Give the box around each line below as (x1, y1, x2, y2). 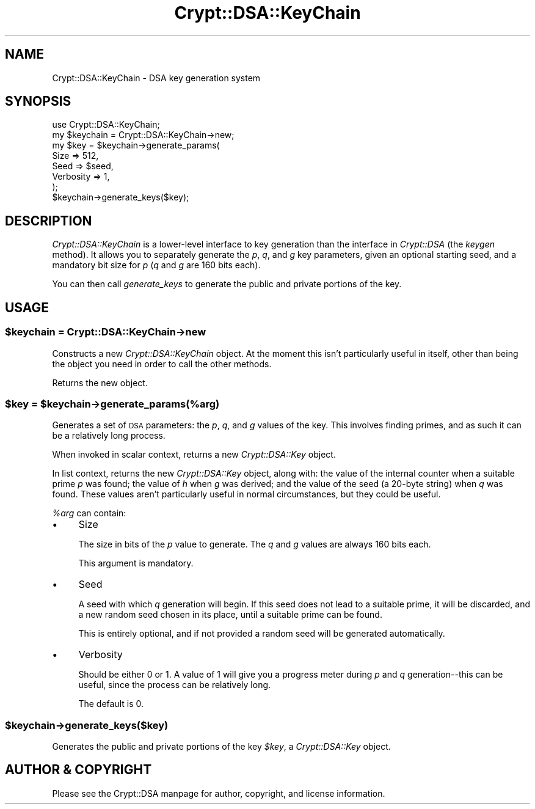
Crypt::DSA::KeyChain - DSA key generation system (52, 72, 261, 83)
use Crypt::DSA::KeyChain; (52, 119, 160, 130)
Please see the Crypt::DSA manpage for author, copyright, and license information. (52, 788, 385, 799)
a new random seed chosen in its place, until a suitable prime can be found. (78, 609, 382, 620)
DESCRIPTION (5, 213, 92, 229)
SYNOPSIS (5, 93, 71, 109)
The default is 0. (78, 698, 144, 709)
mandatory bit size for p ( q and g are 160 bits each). (52, 260, 261, 271)
